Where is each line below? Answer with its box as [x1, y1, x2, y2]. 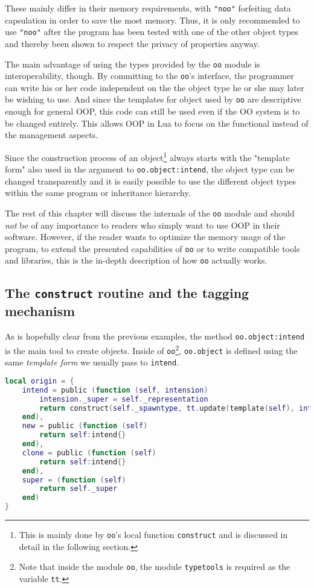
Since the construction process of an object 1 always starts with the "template [5, 149, 290, 163]
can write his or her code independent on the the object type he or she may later [5, 81, 304, 93]
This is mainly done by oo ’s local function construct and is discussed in [19, 528, 288, 541]
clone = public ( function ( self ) [22, 448, 156, 457]
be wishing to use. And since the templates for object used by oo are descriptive [5, 93, 301, 106]
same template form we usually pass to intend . [5, 356, 179, 368]
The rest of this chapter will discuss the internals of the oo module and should [5, 206, 295, 219]
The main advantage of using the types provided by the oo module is [5, 57, 260, 70]
